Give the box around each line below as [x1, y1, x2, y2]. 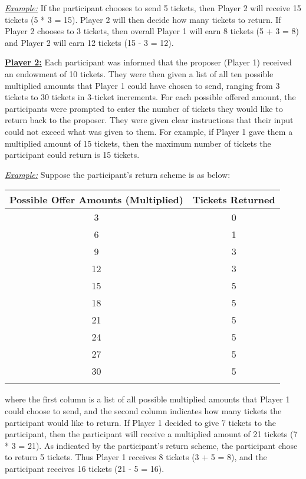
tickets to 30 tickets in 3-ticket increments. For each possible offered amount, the [5, 91, 296, 103]
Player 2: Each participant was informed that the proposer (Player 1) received [5, 56, 292, 68]
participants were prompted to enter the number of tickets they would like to [5, 102, 283, 114]
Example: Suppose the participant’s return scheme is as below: [5, 168, 231, 180]
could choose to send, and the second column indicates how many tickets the [5, 404, 282, 417]
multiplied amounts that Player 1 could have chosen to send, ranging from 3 [5, 79, 280, 91]
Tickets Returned [192, 193, 275, 207]
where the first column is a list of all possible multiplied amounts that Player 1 [5, 393, 290, 405]
